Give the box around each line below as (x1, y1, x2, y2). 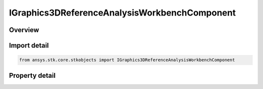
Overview (9, 26, 39, 34)
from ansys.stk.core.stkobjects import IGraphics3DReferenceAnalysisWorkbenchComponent (19, 57, 235, 63)
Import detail (9, 41, 49, 50)
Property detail (9, 71, 56, 80)
